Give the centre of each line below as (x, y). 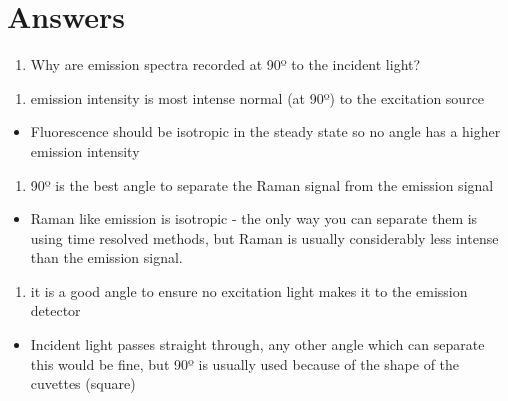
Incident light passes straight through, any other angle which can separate (257, 344)
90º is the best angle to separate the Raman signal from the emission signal (262, 184)
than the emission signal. (106, 257)
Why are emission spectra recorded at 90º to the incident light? (225, 64)
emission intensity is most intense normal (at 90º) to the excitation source (257, 97)
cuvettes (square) (83, 383)
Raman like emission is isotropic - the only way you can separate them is (254, 218)
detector (55, 310)
